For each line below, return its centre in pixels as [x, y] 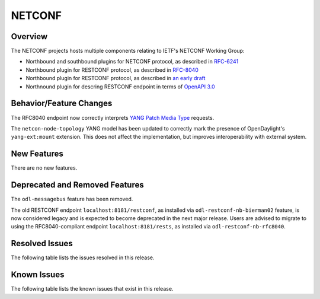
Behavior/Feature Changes [62, 104]
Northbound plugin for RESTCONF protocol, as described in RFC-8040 [112, 70]
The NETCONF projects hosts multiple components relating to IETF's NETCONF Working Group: [128, 51]
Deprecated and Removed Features [78, 185]
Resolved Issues [42, 244]
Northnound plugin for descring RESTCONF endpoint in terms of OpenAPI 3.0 [120, 87]
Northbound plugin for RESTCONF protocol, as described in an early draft [116, 78]
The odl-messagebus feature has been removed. [72, 199]
